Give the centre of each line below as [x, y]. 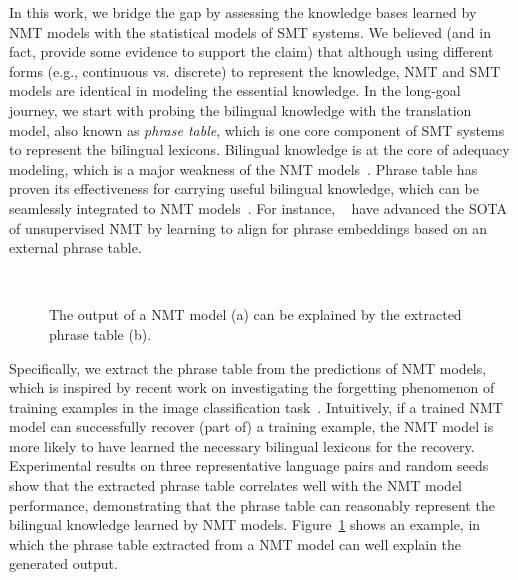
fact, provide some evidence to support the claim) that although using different [251, 51]
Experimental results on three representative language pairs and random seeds [249, 465]
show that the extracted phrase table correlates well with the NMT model [236, 485]
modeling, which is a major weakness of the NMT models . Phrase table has [243, 168]
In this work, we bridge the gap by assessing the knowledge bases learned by [243, 12]
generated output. [63, 563]
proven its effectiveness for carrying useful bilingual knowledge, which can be [244, 188]
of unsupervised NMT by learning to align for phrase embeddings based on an [248, 227]
